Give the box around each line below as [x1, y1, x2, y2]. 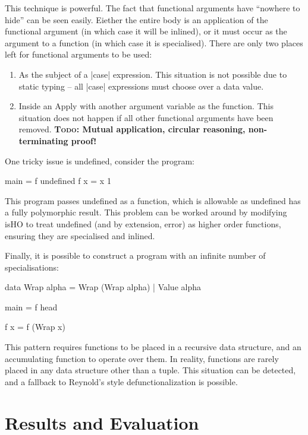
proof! [71, 134, 97, 147]
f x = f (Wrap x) [5, 320, 65, 333]
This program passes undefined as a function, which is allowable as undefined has [5, 194, 301, 207]
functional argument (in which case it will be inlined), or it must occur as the [5, 25, 287, 37]
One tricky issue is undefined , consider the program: [5, 154, 194, 167]
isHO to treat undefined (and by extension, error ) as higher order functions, [5, 217, 281, 230]
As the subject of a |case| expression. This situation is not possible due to [18, 68, 287, 80]
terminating [18, 134, 68, 147]
